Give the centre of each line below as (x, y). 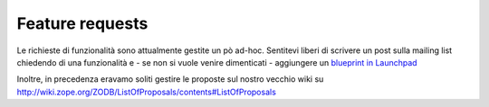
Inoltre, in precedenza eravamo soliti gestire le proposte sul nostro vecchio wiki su (170, 79)
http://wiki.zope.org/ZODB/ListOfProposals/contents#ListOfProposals (146, 92)
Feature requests (82, 23)
